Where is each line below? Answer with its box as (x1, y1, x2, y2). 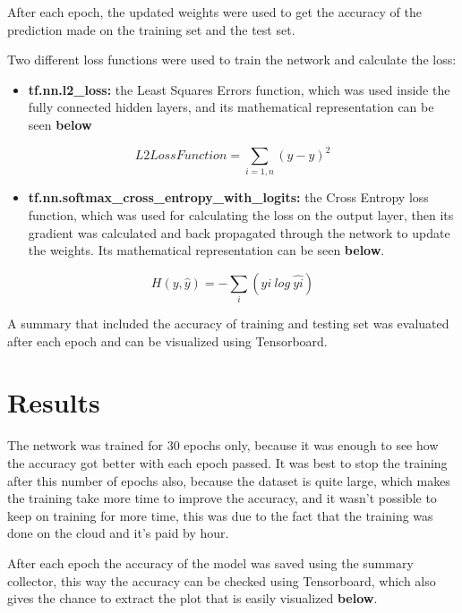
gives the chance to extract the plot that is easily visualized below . (7, 589, 378, 608)
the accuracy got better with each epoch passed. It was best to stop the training (7, 454, 448, 472)
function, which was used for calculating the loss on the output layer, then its (28, 205, 454, 224)
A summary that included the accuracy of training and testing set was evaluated (7, 314, 449, 333)
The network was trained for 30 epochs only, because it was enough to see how (7, 436, 439, 455)
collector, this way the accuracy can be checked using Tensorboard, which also (7, 571, 436, 590)
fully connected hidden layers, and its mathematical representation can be (28, 98, 434, 116)
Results (7, 384, 100, 421)
